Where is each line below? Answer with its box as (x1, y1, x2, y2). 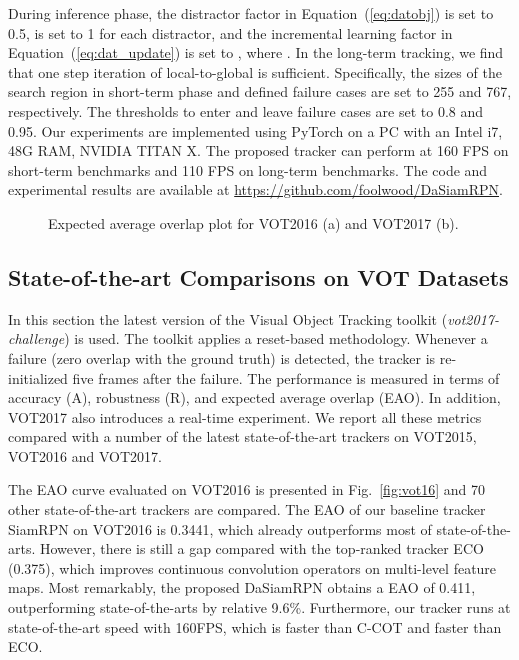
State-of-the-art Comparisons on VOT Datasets (8, 261, 509, 292)
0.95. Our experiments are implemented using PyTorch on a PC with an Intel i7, (8, 120, 503, 141)
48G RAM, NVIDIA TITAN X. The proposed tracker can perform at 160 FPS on (8, 140, 509, 161)
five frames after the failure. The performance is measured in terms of (72, 367, 500, 388)
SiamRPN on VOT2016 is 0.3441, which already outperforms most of (8, 518, 432, 539)
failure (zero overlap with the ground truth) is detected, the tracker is (8, 347, 436, 368)
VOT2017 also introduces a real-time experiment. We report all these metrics (8, 406, 482, 427)
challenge (8, 328, 65, 349)
